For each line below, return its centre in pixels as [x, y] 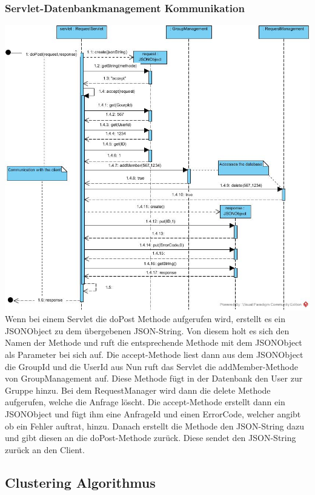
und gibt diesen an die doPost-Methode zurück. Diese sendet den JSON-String [151, 438]
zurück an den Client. [45, 449]
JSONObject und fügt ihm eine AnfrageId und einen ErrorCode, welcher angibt [153, 414]
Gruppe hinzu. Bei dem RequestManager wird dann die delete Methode [138, 390]
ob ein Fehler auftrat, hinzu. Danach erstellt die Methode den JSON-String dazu [154, 426]
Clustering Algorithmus [80, 482]
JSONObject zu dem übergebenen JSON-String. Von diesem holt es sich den [147, 330]
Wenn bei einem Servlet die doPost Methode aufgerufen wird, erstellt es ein [145, 319]
